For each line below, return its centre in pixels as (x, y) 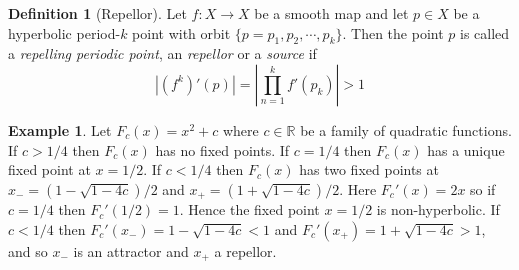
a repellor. (245, 250)
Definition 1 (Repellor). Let (97, 13)
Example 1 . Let (60, 129)
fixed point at (49, 169)
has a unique (466, 149)
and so (28, 250)
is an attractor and (131, 250)
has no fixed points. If (222, 149)
